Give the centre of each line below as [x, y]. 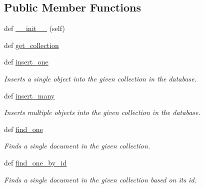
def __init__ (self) [34, 28]
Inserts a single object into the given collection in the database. [100, 78]
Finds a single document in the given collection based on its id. [100, 179]
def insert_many [29, 95]
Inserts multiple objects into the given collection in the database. [102, 112]
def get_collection [31, 45]
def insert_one [26, 62]
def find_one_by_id [35, 162]
